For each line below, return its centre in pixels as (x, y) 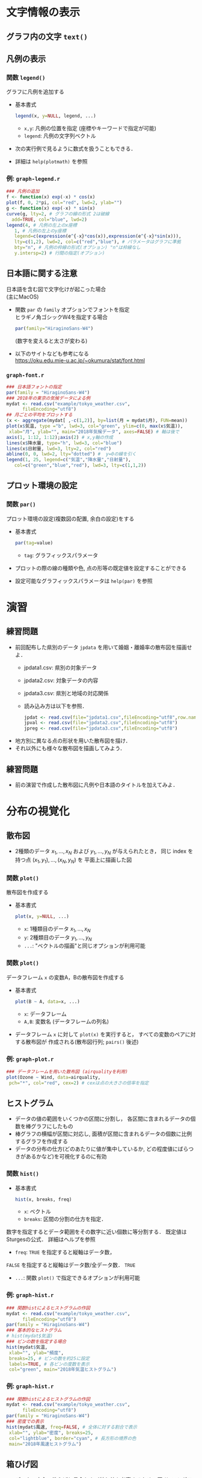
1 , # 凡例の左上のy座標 (40, 231)
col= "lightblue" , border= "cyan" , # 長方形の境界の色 (72, 1438)
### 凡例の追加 (23, 191)
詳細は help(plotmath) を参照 (51, 162)
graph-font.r (25, 375)
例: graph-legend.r (33, 178)
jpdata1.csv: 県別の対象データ (60, 668)
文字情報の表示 (43, 12)
